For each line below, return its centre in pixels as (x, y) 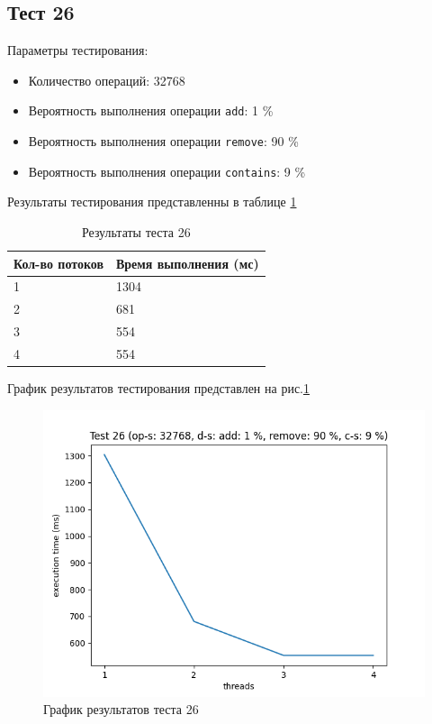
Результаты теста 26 (136, 231)
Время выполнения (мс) (187, 263)
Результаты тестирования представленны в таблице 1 (152, 202)
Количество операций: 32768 (107, 80)
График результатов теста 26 (121, 709)
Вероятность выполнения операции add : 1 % (151, 110)
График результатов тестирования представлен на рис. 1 (158, 388)
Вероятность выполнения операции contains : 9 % (167, 171)
